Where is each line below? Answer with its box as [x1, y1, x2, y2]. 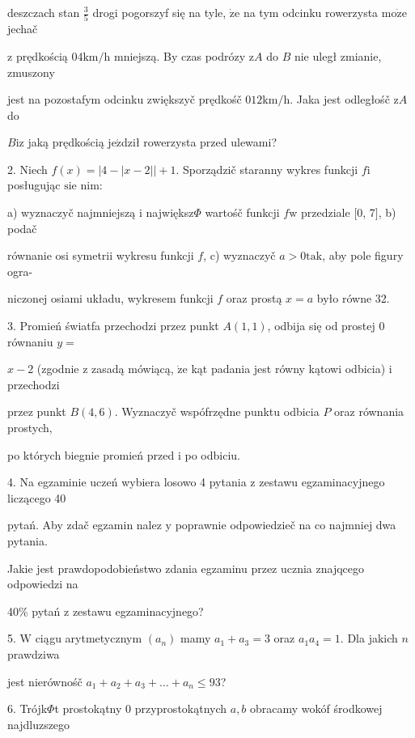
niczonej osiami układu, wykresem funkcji [7, 290, 214, 307]
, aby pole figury [322, 247, 404, 264]
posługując [7, 176, 61, 193]
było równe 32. [316, 290, 390, 307]
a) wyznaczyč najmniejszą [7, 204, 136, 221]
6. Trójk [7, 700, 48, 717]
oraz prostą [226, 290, 282, 307]
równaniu [7, 333, 53, 350]
